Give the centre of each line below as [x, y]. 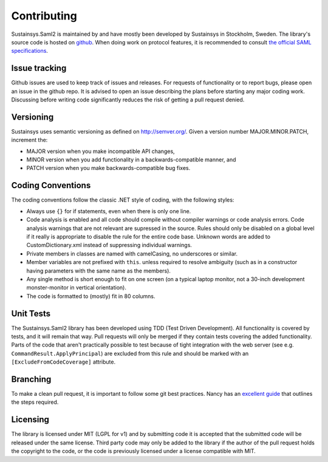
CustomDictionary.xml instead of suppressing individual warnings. [109, 245]
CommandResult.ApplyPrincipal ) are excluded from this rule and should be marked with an [130, 353]
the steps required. [35, 402]
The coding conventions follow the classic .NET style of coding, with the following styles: [123, 200]
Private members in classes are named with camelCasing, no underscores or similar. [132, 253]
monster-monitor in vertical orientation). [77, 288]
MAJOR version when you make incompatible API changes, [101, 151]
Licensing [30, 420]
